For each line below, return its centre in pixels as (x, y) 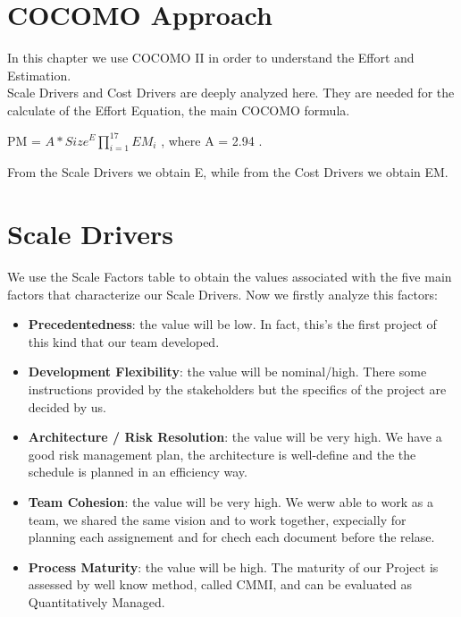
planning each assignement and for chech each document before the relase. (231, 537)
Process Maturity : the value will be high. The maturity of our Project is (233, 566)
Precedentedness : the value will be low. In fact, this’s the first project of (232, 324)
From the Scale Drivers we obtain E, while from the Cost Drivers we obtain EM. (228, 172)
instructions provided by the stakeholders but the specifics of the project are (237, 389)
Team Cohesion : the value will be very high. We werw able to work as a (230, 501)
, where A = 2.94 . (212, 140)
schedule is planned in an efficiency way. (138, 472)
